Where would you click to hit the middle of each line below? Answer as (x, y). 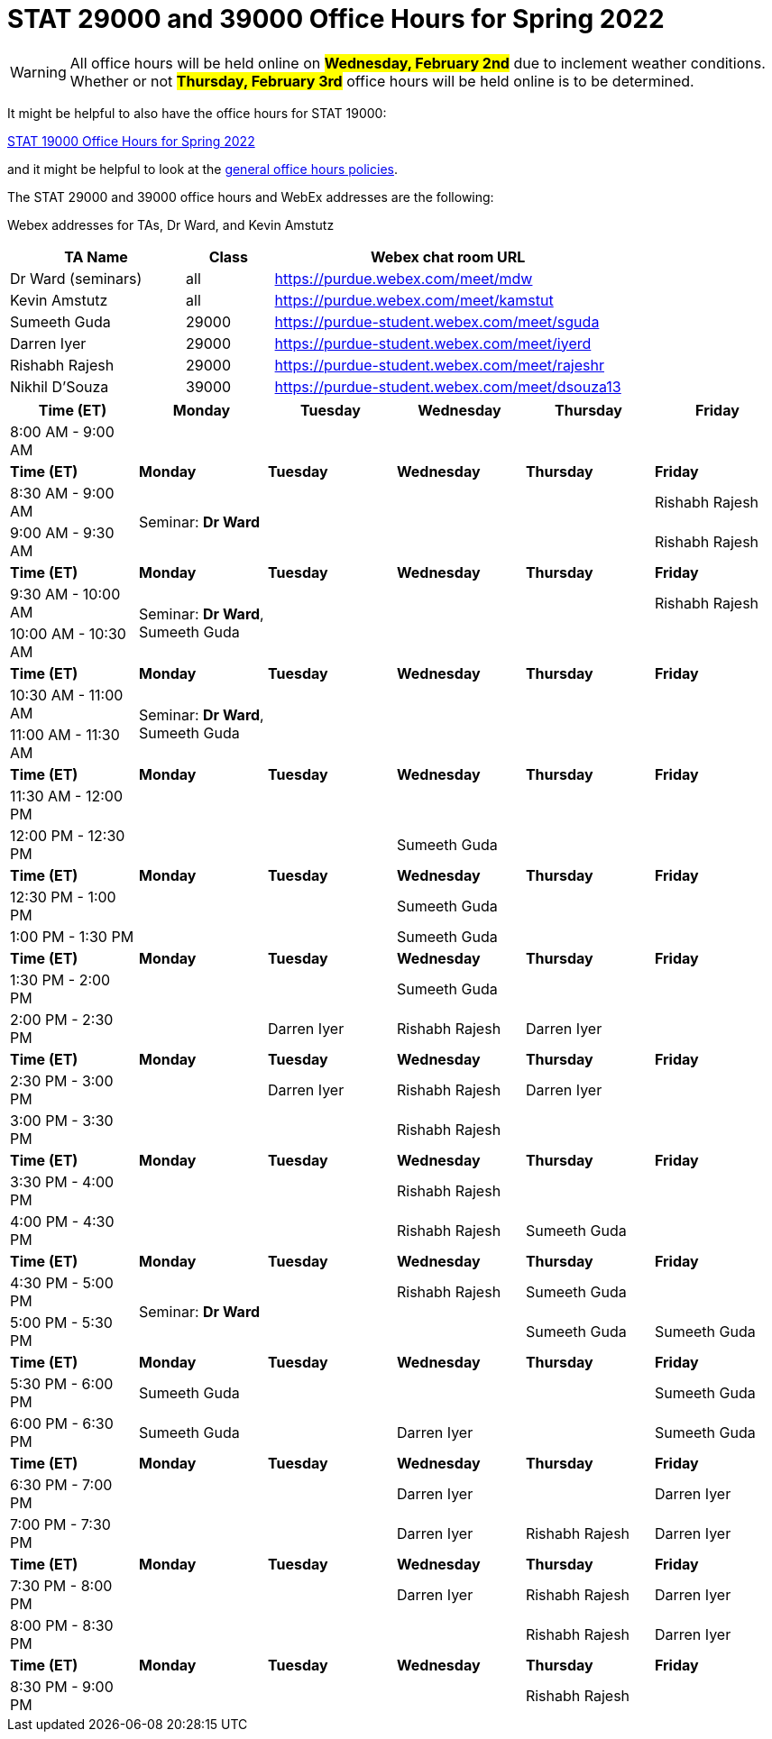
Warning (38, 72)
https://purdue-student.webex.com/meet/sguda (437, 321)
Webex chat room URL (448, 256)
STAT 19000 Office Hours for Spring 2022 (131, 141)
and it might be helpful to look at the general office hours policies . (202, 169)
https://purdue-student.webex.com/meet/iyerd (433, 343)
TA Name (96, 256)
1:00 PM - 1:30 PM (72, 936)
